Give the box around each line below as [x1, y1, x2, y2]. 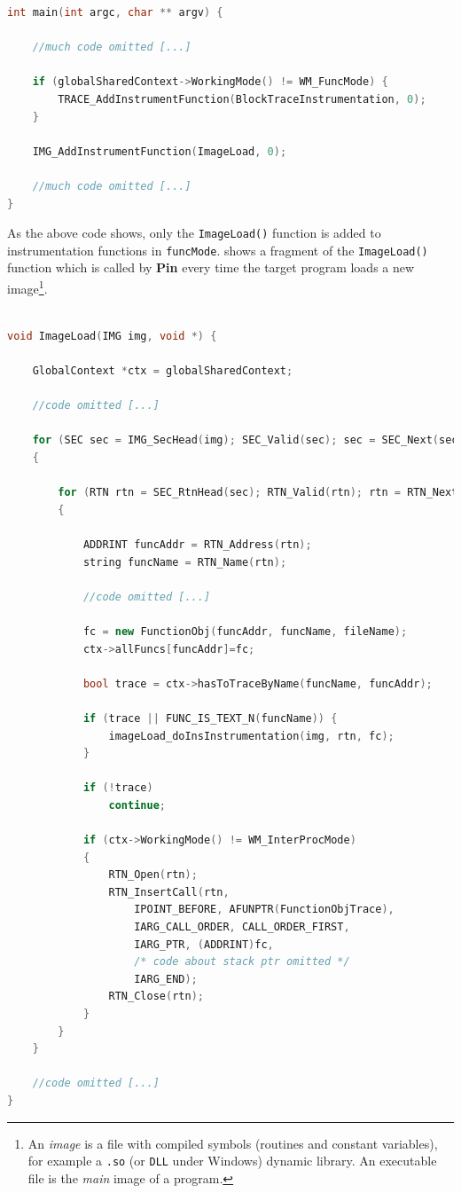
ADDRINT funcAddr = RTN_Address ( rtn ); [82, 538, 312, 551]
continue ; [108, 798, 166, 812]
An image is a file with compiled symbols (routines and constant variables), [27, 1134, 438, 1152]
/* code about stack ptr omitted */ [134, 955, 350, 969]
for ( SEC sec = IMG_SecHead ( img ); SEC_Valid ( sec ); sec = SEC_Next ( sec [32, 434, 458, 447]
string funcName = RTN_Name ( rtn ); [82, 555, 287, 569]
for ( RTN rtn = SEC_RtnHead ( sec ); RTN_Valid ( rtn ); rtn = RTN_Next [58, 486, 458, 499]
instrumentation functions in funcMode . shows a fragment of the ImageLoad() [7, 240, 428, 259]
